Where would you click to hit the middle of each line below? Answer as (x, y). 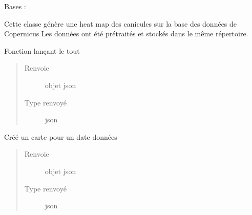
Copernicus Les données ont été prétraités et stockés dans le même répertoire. (126, 34)
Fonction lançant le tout (42, 50)
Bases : (15, 6)
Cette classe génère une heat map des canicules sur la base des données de (121, 23)
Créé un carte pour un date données (61, 136)
